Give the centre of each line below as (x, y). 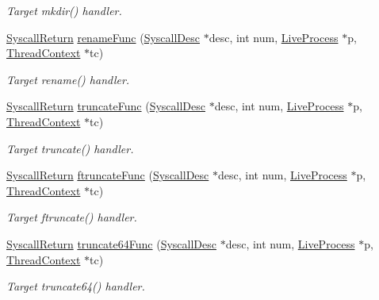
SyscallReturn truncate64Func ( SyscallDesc (111, 243)
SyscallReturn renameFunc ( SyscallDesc (103, 37)
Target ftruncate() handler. (72, 217)
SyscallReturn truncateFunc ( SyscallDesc (106, 106)
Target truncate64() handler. (76, 286)
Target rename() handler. (68, 79)
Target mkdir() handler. (64, 10)
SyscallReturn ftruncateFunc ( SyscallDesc (108, 175)
